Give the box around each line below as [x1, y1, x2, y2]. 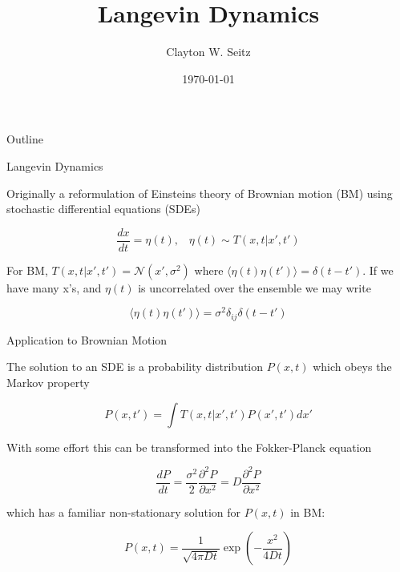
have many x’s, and [6, 279, 102, 296]
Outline [6, 131, 43, 147]
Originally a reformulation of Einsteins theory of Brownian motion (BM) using [6, 184, 393, 201]
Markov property [6, 374, 90, 391]
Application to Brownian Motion [6, 331, 168, 348]
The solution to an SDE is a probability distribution [6, 358, 264, 375]
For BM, [6, 261, 48, 278]
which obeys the [313, 358, 392, 375]
